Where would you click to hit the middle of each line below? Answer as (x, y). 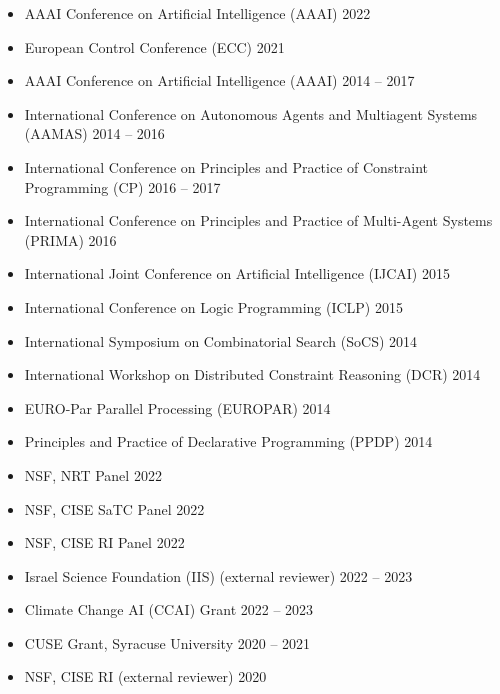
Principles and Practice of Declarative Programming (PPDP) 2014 (228, 441)
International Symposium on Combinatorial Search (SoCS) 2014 (221, 340)
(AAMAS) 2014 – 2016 (94, 133)
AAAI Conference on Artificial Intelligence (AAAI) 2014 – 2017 (219, 80)
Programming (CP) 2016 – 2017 (122, 186)
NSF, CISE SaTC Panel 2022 (114, 508)
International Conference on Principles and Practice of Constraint (226, 166)
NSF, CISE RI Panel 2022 (104, 542)
